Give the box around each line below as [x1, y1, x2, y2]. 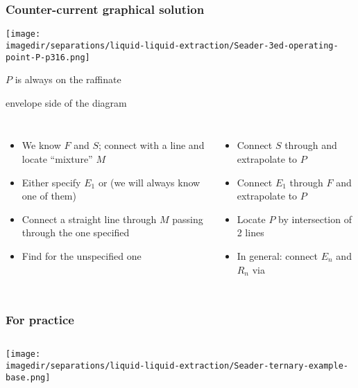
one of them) [22, 188, 76, 203]
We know [22, 138, 61, 152]
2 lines [237, 225, 264, 240]
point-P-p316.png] [6, 52, 90, 62]
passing [172, 211, 203, 226]
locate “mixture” [22, 151, 93, 166]
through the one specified [22, 225, 130, 240]
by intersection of [278, 211, 352, 226]
